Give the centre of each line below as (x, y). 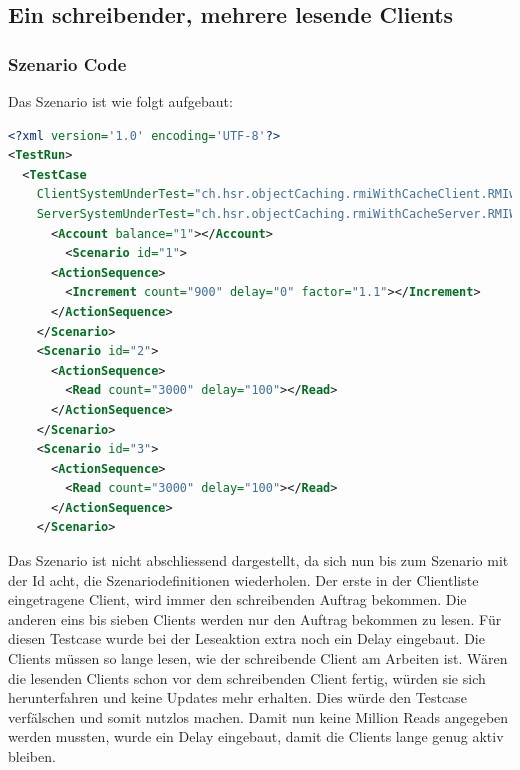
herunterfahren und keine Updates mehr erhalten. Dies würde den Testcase (237, 697)
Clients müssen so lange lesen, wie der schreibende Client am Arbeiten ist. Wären (258, 658)
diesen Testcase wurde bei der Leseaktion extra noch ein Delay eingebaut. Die (246, 638)
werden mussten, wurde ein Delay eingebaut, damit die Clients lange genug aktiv (256, 736)
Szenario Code (67, 63)
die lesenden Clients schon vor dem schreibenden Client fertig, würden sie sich (247, 677)
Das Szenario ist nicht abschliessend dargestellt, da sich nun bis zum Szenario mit (258, 560)
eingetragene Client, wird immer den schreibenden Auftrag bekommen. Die (237, 599)
